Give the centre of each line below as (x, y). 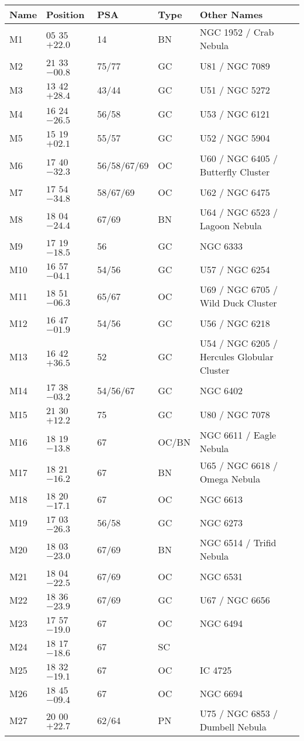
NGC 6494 (221, 623)
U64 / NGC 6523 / (239, 212)
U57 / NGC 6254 (235, 269)
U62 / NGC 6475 (235, 192)
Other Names (231, 14)
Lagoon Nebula (231, 225)
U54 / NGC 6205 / (239, 343)
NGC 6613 (221, 499)
